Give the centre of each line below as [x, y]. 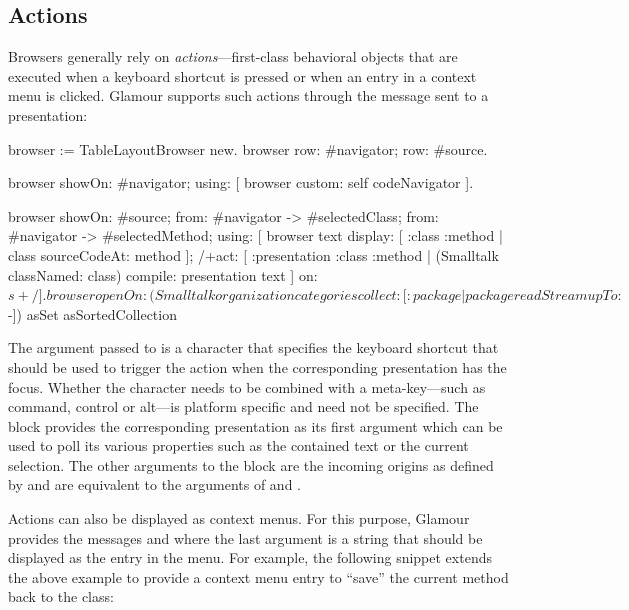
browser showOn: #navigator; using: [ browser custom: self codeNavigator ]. [241, 182]
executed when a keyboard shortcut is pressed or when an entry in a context [242, 75]
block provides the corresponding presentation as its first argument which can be [255, 425]
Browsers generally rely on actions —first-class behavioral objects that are [233, 56]
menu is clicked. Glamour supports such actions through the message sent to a [248, 95]
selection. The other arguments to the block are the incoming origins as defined [251, 464]
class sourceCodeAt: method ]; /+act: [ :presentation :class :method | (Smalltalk [253, 254]
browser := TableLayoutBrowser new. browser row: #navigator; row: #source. [248, 148]
